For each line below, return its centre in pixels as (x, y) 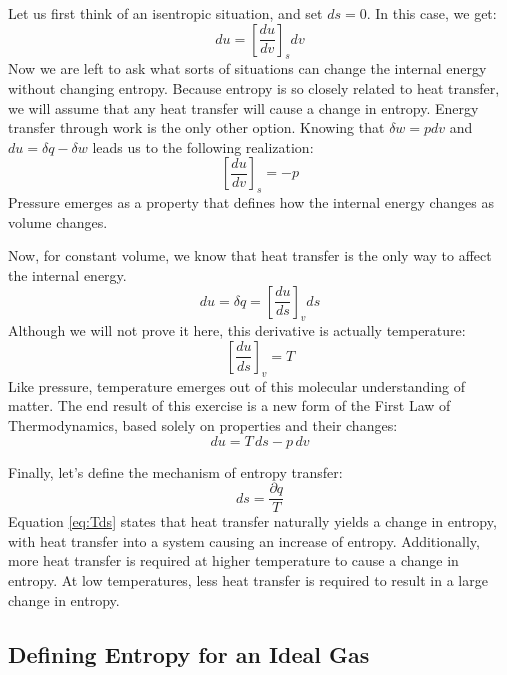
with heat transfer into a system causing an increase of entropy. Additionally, (244, 540)
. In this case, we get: (431, 13)
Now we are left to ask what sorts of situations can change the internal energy (247, 68)
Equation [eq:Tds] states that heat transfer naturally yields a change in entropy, (252, 521)
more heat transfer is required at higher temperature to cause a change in (233, 560)
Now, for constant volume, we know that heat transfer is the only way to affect (250, 255)
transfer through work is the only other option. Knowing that (196, 127)
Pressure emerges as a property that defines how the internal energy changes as (251, 202)
